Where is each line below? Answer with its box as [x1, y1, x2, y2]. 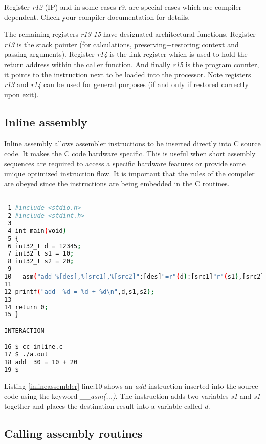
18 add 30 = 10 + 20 [4, 358, 78, 366]
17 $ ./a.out [4, 351, 48, 358]
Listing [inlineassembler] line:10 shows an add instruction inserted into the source [4, 380, 258, 391]
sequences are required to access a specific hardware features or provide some [4, 158, 246, 168]
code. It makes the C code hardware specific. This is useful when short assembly [4, 148, 256, 159]
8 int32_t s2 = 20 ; [8, 258, 74, 265]
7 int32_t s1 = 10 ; [8, 250, 74, 258]
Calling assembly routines [4, 426, 143, 441]
